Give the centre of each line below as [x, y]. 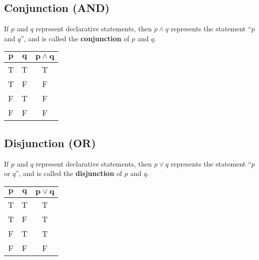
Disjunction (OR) [50, 142]
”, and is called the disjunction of [69, 173]
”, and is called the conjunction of [75, 38]
